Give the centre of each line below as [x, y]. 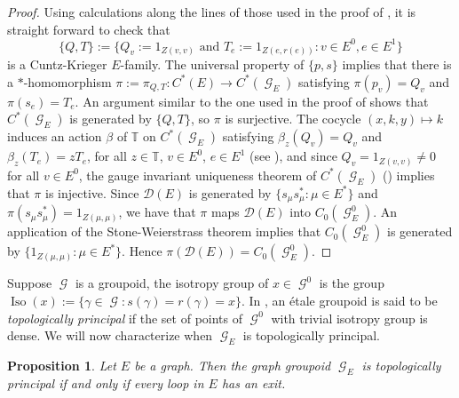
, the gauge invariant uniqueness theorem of [198, 175]
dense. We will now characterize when [110, 335]
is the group [352, 283]
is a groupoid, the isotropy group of [172, 283]
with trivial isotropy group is [349, 318]
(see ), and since [293, 156]
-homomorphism [67, 81]
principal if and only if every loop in [106, 382]
